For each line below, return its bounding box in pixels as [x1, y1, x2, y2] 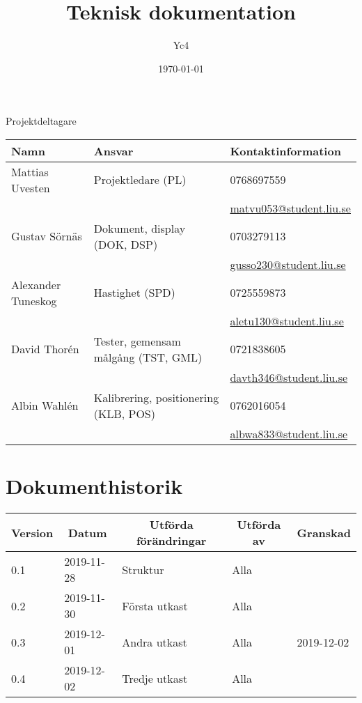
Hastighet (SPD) [93, 284, 175, 301]
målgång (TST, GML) [93, 348, 203, 365]
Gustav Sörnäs [11, 228, 82, 245]
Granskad [297, 524, 351, 541]
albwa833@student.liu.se [230, 425, 348, 442]
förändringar [136, 532, 207, 549]
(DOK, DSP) [93, 235, 158, 252]
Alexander [11, 276, 61, 293]
